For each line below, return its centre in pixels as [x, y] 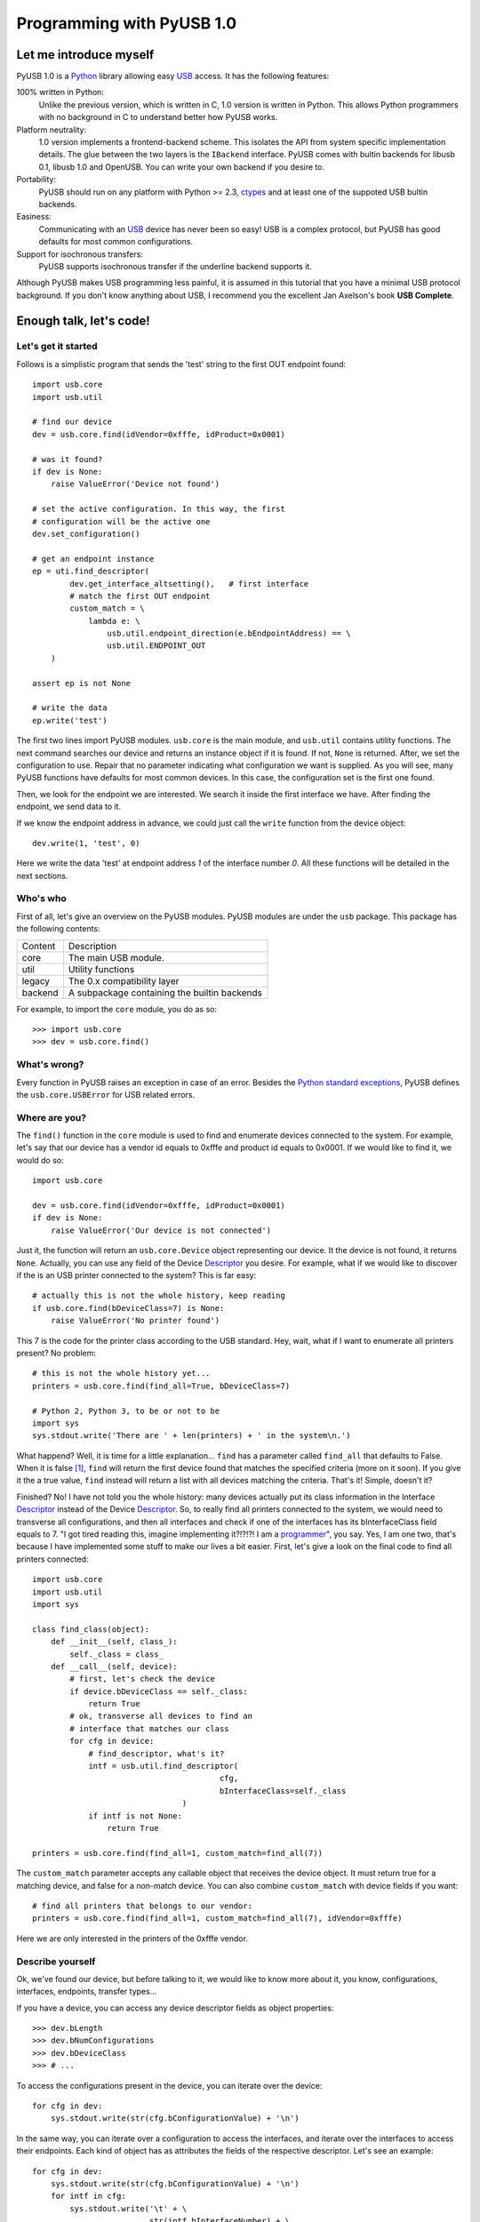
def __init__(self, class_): [114, 1642]
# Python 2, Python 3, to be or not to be [126, 1411]
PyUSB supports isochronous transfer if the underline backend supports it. [176, 266]
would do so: [40, 1160]
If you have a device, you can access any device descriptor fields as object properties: [175, 2008]
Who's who [41, 899]
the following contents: [59, 929]
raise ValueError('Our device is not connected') [160, 1230]
